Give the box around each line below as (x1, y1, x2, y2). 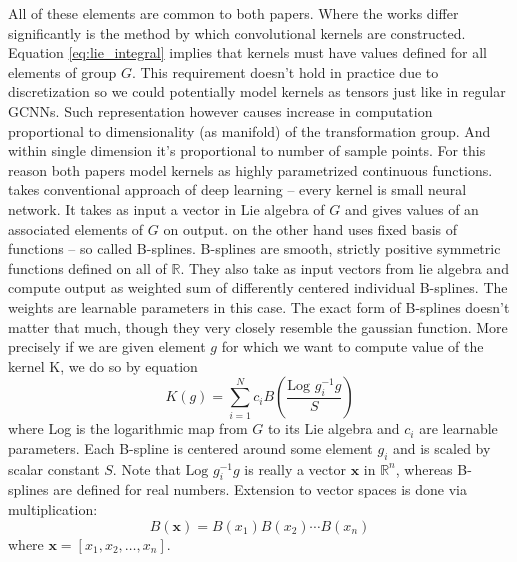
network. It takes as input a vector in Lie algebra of (8, 198, 325, 219)
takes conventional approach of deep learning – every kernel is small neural (8, 179, 467, 200)
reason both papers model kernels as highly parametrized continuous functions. (8, 159, 493, 180)
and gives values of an (344, 198, 479, 219)
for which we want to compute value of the (221, 336, 484, 357)
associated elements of (8, 218, 144, 239)
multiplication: (8, 499, 98, 520)
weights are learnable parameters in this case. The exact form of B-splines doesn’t (8, 296, 510, 317)
